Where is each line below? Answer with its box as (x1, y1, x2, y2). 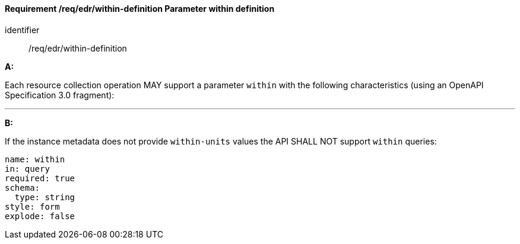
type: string (14, 192, 75, 202)
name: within (5, 154, 65, 164)
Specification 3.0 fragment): (5, 89, 115, 100)
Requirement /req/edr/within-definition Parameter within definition (5, 4, 275, 14)
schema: (5, 182, 40, 192)
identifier (5, 24, 40, 35)
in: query (5, 163, 50, 174)
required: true (5, 173, 75, 183)
